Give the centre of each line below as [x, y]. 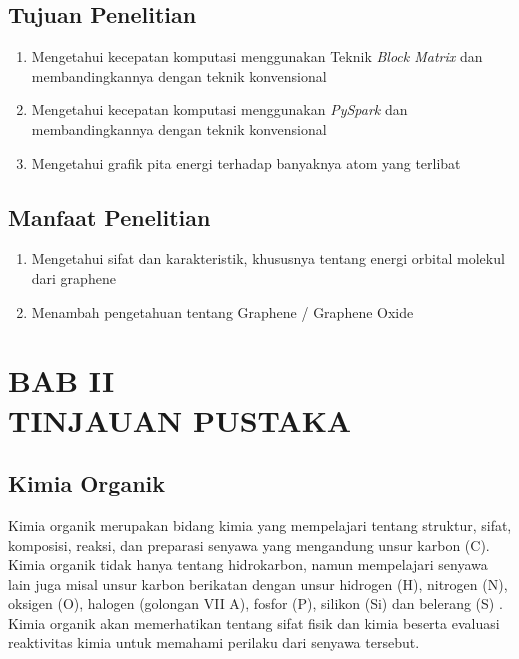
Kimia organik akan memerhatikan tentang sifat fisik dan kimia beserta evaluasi [254, 622]
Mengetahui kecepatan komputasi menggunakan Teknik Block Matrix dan [257, 56]
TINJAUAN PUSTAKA [180, 419]
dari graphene [73, 277]
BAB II [61, 380]
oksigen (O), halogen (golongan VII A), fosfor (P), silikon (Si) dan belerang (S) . [255, 603]
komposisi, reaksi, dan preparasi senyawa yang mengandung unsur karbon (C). [249, 544]
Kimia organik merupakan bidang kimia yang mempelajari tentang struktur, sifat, [260, 524]
